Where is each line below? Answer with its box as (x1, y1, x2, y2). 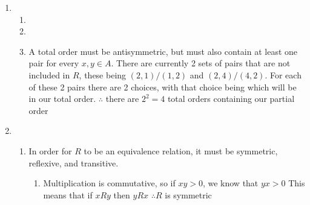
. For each (265, 68, 302, 81)
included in (28, 68, 70, 81)
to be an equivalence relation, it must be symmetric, (84, 144, 278, 157)
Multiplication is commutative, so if (43, 177, 176, 189)
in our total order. (28, 92, 96, 105)
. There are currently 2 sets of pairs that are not (111, 57, 291, 69)
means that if (43, 188, 93, 201)
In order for (28, 144, 72, 157)
